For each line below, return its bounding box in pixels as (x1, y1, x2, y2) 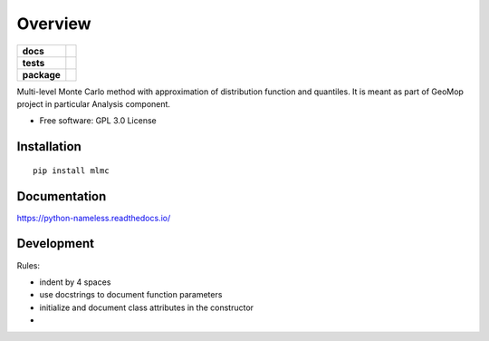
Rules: (16, 259, 41, 271)
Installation (16, 139, 81, 154)
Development (16, 236, 95, 251)
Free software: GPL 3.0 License (39, 115, 158, 126)
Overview (16, 14, 91, 34)
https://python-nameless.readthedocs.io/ (16, 212, 171, 223)
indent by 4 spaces (39, 277, 111, 287)
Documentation (16, 189, 107, 204)
